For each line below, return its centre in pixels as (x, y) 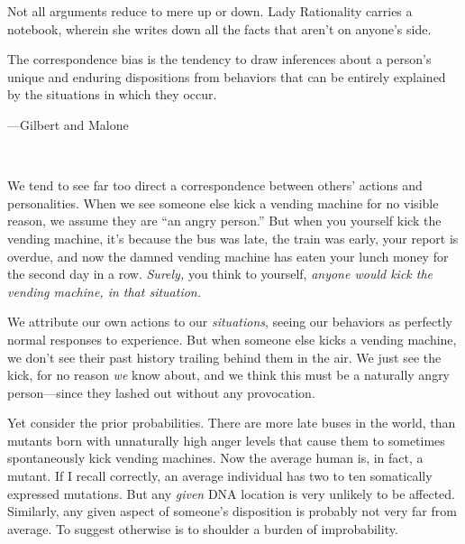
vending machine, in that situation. (105, 291)
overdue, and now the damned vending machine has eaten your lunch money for (228, 256)
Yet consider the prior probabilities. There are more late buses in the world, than (232, 423)
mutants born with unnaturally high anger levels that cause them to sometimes (226, 440)
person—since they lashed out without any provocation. (161, 392)
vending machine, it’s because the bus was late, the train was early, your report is (233, 238)
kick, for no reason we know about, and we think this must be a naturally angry (229, 375)
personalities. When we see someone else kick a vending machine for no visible (223, 203)
